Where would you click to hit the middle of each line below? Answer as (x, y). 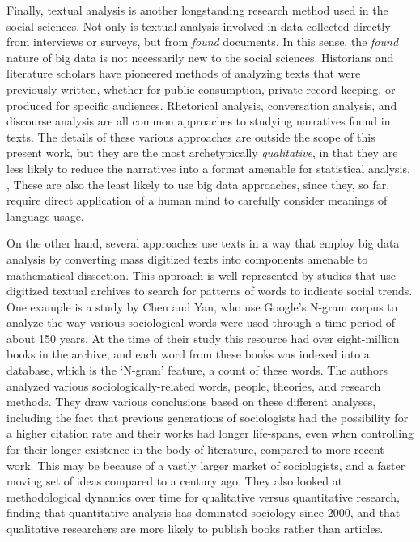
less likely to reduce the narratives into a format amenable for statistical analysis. (208, 168)
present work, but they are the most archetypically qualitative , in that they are (202, 152)
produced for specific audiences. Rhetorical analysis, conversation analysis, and (202, 105)
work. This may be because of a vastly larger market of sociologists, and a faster (206, 465)
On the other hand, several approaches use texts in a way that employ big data (203, 243)
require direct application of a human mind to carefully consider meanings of (197, 200)
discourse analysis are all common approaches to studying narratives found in (199, 121)
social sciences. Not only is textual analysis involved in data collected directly (199, 25)
